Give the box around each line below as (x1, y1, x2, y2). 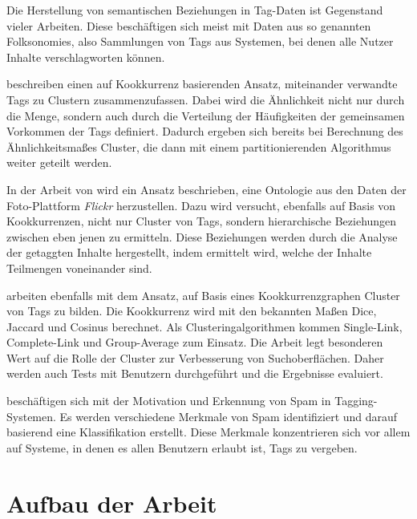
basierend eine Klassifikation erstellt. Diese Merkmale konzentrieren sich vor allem (6, 424, 411, 440)
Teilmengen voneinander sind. (6, 259, 152, 276)
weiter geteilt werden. (6, 154, 112, 171)
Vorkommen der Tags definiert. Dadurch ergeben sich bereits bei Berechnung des (6, 123, 403, 140)
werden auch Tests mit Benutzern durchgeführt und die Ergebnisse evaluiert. (6, 365, 383, 382)
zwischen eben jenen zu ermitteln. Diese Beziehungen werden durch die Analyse (6, 228, 398, 245)
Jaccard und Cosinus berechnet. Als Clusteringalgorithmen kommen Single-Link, (6, 318, 403, 335)
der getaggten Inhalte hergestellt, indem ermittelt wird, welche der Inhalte (6, 244, 372, 261)
